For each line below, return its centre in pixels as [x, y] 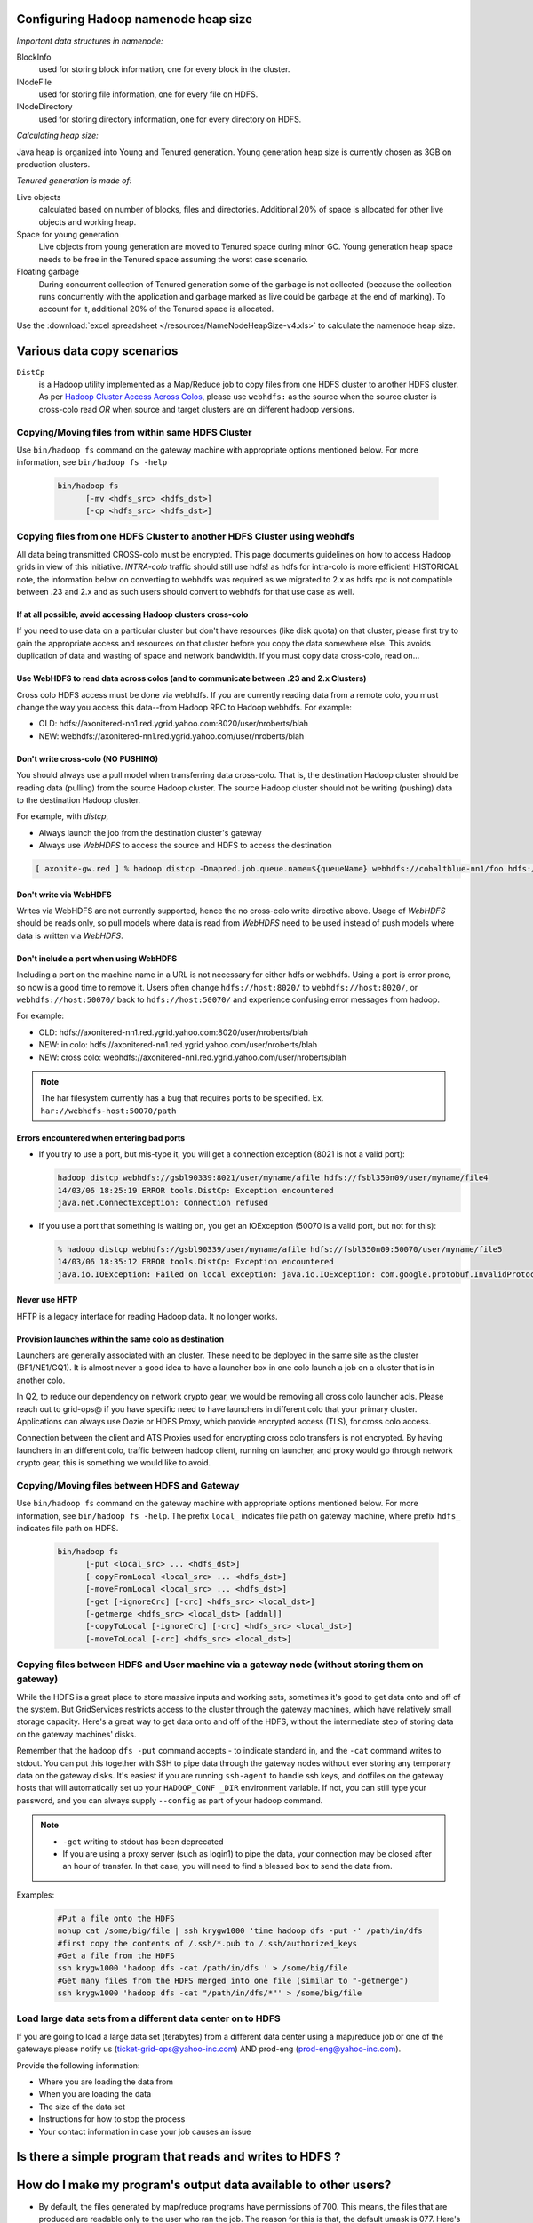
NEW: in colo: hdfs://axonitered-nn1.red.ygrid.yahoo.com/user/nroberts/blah [178, 1045]
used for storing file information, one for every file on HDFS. [148, 94]
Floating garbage [48, 272]
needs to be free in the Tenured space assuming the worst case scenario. [173, 259]
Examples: [36, 1895]
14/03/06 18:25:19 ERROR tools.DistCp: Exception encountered [195, 1190]
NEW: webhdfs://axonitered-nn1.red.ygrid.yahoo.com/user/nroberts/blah [171, 736]
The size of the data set [82, 2107]
